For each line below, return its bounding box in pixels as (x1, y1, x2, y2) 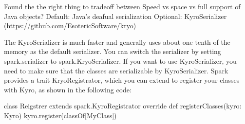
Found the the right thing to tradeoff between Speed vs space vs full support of (4, 1, 241, 11)
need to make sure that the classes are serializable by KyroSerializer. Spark (4, 65, 228, 75)
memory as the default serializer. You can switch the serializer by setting (4, 46, 221, 56)
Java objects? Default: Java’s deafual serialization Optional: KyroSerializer (4, 11, 227, 21)
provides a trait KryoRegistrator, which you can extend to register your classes (4, 75, 240, 85)
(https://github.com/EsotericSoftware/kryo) (4, 20, 136, 31)
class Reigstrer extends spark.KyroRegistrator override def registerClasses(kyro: (4, 101, 242, 111)
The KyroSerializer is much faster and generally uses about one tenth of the (4, 36, 230, 47)
